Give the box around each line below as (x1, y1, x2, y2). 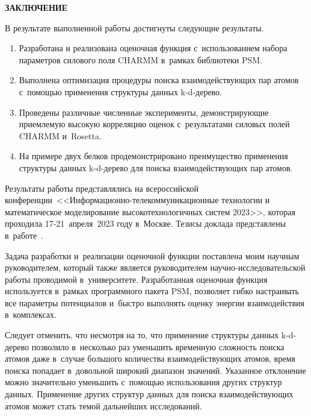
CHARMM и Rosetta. (19, 129, 102, 142)
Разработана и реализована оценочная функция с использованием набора (19, 42, 288, 54)
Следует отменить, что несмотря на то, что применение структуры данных (5, 329, 279, 341)
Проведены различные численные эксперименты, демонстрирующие (19, 106, 269, 118)
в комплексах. (5, 308, 57, 321)
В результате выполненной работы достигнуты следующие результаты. (5, 21, 264, 34)
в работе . (5, 228, 44, 241)
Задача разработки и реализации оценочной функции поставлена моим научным (5, 249, 300, 262)
